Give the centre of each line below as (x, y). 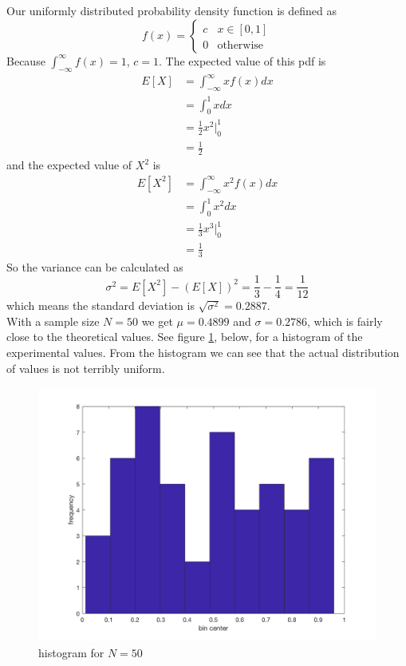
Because (26, 60)
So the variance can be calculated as (95, 266)
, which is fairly (345, 321)
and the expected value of (69, 165)
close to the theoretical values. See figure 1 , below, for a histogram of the (185, 337)
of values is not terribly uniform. (86, 368)
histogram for (71, 652)
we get (157, 321)
